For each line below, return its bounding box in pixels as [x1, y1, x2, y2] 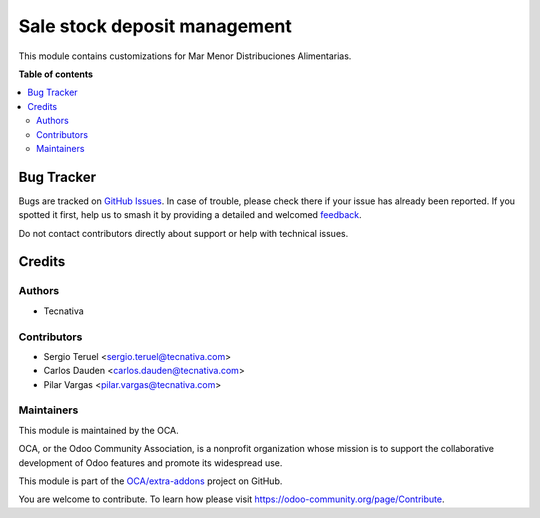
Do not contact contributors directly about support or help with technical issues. [18, 227, 349, 239]
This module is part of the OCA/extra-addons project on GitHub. [18, 475, 283, 487]
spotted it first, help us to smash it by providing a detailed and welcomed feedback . [18, 209, 362, 221]
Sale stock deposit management [18, 15, 292, 37]
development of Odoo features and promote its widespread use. [18, 456, 283, 469]
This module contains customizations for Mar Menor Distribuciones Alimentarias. [18, 50, 352, 62]
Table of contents [18, 68, 94, 80]
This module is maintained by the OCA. [18, 424, 179, 436]
